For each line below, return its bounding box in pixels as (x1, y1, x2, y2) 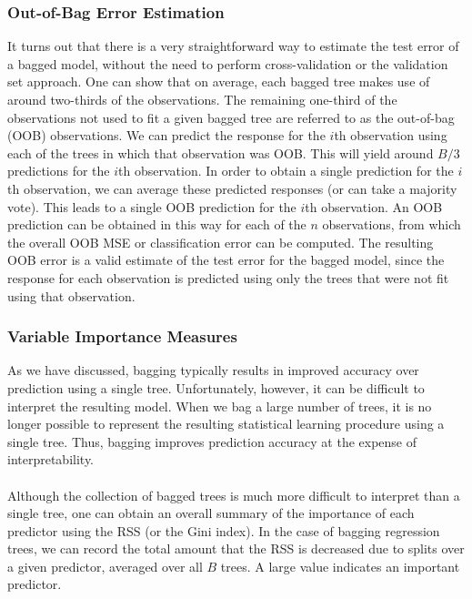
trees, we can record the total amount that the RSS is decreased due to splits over (7, 539, 465, 558)
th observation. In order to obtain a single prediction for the (118, 161, 454, 180)
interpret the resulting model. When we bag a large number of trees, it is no (7, 396, 432, 415)
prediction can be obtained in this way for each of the (7, 215, 306, 234)
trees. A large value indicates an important (220, 556, 460, 575)
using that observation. (7, 286, 136, 305)
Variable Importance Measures (7, 325, 237, 348)
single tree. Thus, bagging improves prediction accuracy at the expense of (7, 431, 417, 451)
